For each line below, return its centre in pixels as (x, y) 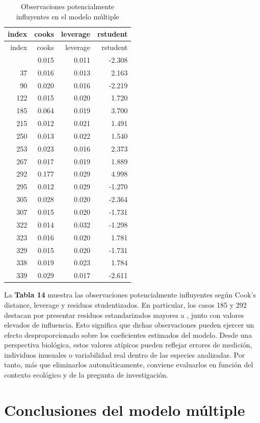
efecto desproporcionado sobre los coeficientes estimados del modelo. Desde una (128, 334)
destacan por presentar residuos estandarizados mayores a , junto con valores (124, 315)
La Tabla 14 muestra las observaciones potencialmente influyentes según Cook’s (130, 295)
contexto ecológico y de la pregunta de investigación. (86, 375)
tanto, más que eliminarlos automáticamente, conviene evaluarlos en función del (129, 365)
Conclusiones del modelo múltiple (125, 409)
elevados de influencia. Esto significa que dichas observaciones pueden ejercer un (129, 325)
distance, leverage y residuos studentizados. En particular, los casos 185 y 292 (125, 304)
